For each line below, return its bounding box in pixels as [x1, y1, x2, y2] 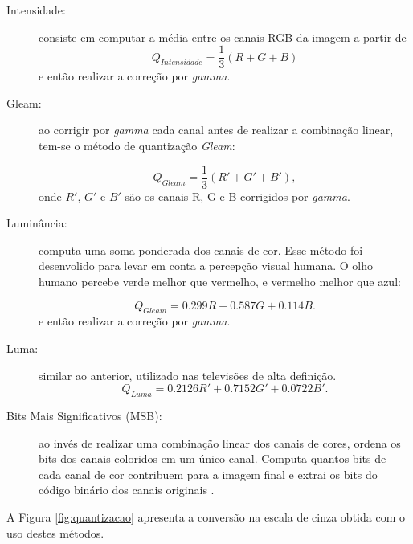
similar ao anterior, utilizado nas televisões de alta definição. [39, 366, 337, 383]
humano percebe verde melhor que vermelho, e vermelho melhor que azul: [39, 273, 401, 290]
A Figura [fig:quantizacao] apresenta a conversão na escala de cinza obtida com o [6, 509, 405, 525]
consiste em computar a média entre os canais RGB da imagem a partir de [39, 28, 407, 45]
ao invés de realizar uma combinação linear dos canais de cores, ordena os [39, 434, 401, 451]
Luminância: [6, 215, 67, 231]
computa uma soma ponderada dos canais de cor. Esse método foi [39, 241, 363, 258]
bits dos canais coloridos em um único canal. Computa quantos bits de [39, 450, 386, 467]
